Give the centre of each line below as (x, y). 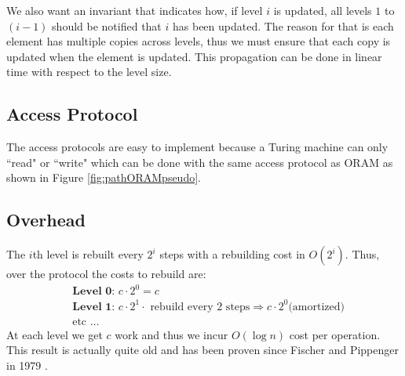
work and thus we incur (171, 334)
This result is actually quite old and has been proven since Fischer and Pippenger (202, 350)
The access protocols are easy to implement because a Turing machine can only (197, 147)
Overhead (46, 220)
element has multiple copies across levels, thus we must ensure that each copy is (199, 41)
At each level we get (55, 334)
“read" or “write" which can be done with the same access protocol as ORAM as (200, 162)
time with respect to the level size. (89, 72)
